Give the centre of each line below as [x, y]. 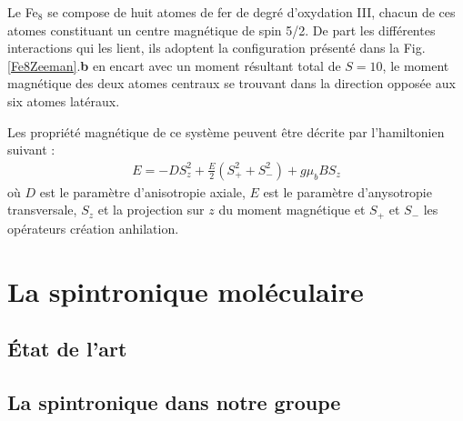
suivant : [31, 150]
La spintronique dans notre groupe [174, 401]
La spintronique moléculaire [186, 291]
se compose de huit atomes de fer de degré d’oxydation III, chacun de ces [252, 12]
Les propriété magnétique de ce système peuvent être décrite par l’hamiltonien [226, 131]
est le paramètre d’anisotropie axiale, [142, 191]
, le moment [416, 65]
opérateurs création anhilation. [93, 228]
